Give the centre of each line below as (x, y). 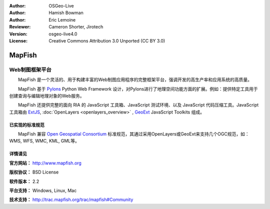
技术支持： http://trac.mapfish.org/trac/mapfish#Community (71, 199)
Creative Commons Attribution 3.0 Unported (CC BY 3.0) (107, 40)
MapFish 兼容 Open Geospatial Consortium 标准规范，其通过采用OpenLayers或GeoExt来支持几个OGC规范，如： (133, 134)
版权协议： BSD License (34, 172)
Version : (18, 34)
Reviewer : (20, 27)
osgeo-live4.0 (63, 34)
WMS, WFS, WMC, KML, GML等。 (44, 141)
